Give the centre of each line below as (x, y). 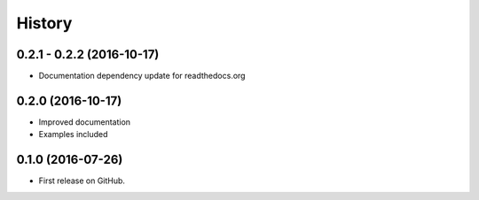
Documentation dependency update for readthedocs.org (142, 76)
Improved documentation (85, 122)
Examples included (73, 135)
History (44, 23)
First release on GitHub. (82, 181)
